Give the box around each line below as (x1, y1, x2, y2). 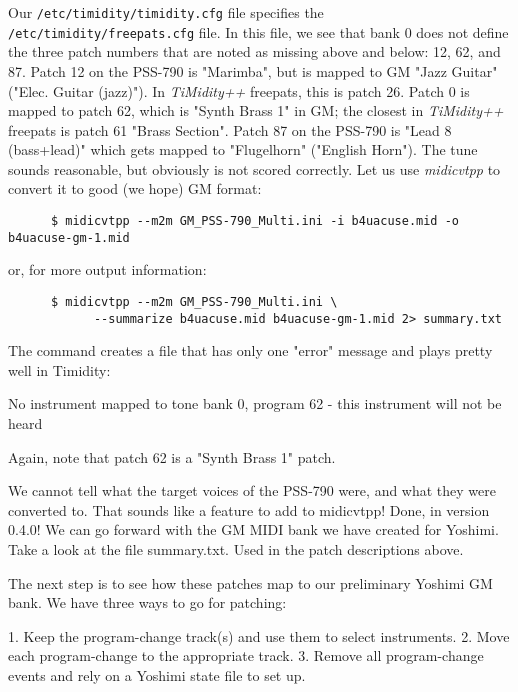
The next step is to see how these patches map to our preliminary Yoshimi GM (8, 572, 493, 593)
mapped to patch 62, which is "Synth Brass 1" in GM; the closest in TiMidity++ (8, 100, 504, 121)
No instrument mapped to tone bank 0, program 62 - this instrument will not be (8, 393, 502, 414)
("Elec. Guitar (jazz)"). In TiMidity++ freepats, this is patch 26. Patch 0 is (8, 80, 470, 101)
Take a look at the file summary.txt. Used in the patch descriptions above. (8, 539, 464, 560)
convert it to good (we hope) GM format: (8, 178, 262, 199)
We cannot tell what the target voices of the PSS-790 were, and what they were (8, 480, 497, 501)
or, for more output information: (8, 259, 207, 280)
